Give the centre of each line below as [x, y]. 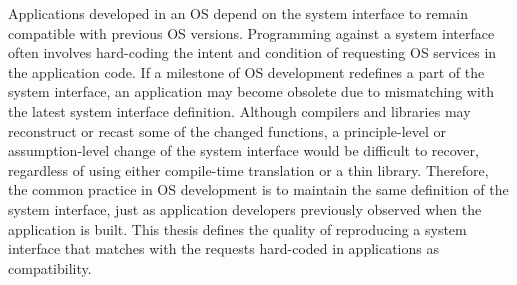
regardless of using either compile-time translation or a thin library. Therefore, [248, 169]
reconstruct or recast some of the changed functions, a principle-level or [227, 130]
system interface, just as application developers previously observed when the [245, 208]
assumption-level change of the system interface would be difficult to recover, [243, 150]
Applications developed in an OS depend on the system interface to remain [238, 13]
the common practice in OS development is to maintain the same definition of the [258, 189]
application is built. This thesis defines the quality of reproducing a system [237, 228]
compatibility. [50, 267]
